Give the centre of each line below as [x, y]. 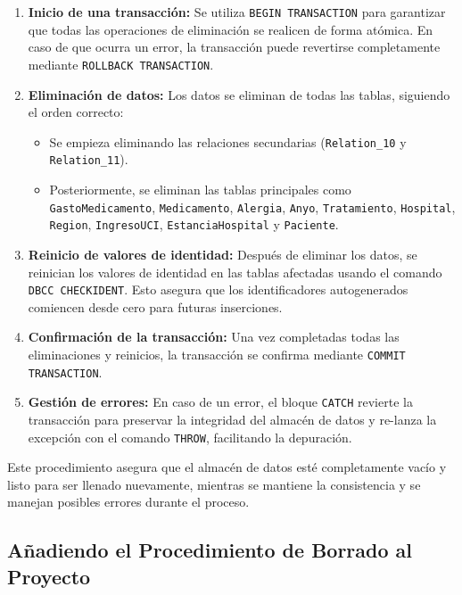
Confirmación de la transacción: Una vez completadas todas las [214, 337]
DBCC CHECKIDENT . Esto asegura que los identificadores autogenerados [218, 289]
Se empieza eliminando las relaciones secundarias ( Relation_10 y [228, 141]
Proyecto [49, 576]
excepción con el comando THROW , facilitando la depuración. [190, 437]
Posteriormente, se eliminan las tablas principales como [200, 189]
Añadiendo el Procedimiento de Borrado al [210, 550]
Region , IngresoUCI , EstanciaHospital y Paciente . [194, 224]
